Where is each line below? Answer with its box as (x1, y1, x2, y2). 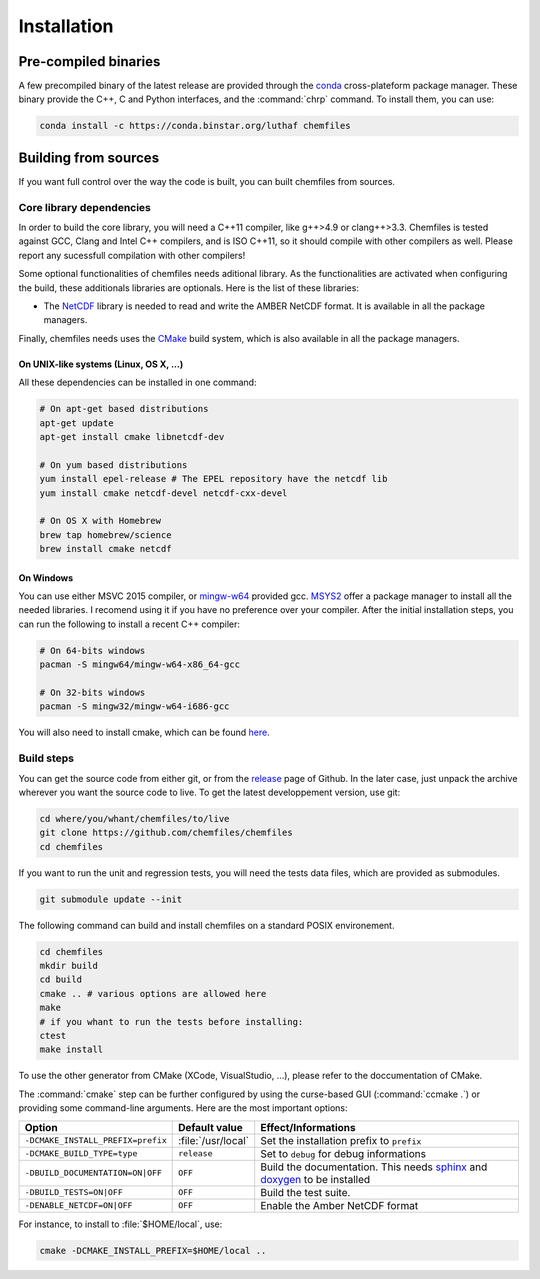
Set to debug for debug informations (260, 1146, 427, 1160)
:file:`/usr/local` (178, 1133, 250, 1147)
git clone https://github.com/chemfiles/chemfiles (39, 827, 294, 839)
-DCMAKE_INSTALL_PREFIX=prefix (24, 1135, 167, 1146)
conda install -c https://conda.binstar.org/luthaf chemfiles (39, 120, 351, 132)
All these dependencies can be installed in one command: (18, 376, 257, 389)
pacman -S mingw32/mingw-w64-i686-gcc (39, 701, 230, 712)
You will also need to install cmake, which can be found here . (18, 726, 270, 739)
